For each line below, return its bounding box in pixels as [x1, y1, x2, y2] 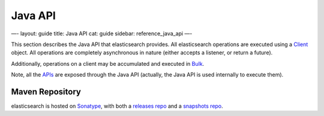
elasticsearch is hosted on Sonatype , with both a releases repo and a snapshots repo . [11, 102, 223, 110]
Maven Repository [11, 87, 81, 97]
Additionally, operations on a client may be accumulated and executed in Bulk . [11, 60, 205, 67]
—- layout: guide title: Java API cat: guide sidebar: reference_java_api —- [11, 30, 193, 37]
